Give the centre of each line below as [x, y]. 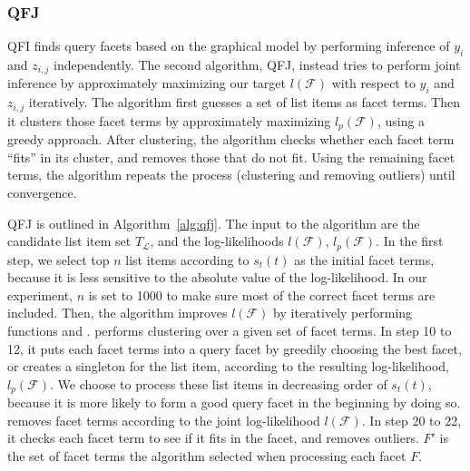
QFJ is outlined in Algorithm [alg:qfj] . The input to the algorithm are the [214, 223]
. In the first [410, 241]
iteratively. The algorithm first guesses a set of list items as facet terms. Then [245, 102]
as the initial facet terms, [364, 259]
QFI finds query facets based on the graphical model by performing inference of [229, 46]
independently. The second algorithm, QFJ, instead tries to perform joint [257, 65]
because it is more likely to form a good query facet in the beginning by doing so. [234, 402]
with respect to [373, 83]
